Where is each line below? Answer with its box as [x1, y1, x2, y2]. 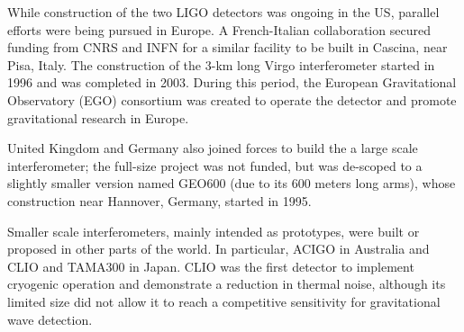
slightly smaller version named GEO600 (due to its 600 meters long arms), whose [7, 174, 456, 193]
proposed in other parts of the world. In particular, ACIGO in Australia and [7, 239, 430, 258]
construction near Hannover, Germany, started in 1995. [7, 191, 312, 210]
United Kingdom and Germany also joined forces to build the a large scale [7, 139, 418, 157]
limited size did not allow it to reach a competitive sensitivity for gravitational [7, 292, 441, 310]
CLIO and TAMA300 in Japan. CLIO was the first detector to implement [7, 256, 414, 275]
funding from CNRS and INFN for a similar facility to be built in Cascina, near [7, 38, 448, 57]
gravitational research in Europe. [7, 108, 189, 127]
